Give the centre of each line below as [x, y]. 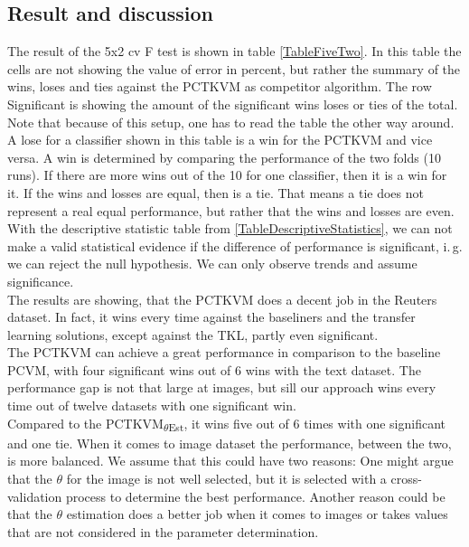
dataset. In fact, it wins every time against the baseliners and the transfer [211, 317]
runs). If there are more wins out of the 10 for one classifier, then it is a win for [227, 175]
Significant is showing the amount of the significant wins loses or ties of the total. [233, 104]
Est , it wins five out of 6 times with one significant [307, 424]
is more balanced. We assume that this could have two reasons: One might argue [230, 461]
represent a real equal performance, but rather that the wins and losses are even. [231, 210]
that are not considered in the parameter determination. [163, 531]
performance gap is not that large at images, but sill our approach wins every [222, 387]
